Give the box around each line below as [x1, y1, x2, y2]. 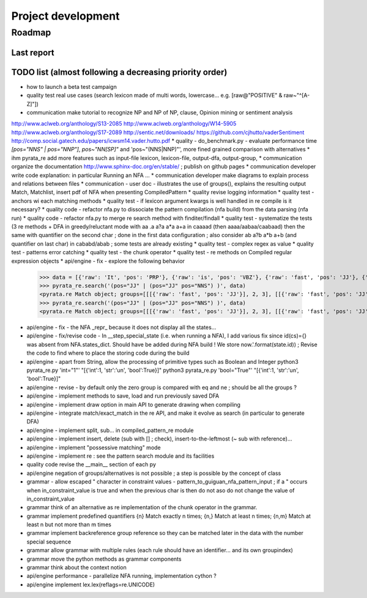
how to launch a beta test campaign [26, 83, 117, 90]
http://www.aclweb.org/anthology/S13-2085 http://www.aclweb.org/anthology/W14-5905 [11, 120, 237, 127]
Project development [11, 9, 120, 23]
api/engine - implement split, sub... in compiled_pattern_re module [26, 426, 194, 434]
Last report [11, 47, 54, 58]
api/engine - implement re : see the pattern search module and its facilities [26, 452, 215, 460]
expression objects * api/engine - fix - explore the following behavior [11, 257, 185, 265]
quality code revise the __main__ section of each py [26, 461, 156, 468]
